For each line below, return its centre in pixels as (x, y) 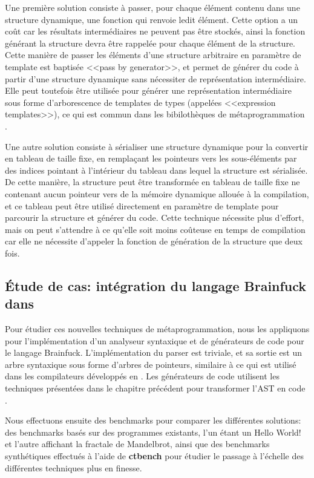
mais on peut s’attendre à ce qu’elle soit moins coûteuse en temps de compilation (155, 229)
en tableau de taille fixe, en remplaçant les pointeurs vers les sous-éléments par (151, 158)
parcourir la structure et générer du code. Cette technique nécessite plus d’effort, (155, 218)
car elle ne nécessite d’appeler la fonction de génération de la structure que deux (154, 241)
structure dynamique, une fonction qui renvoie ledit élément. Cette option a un (151, 19)
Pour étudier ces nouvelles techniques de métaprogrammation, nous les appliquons (157, 329)
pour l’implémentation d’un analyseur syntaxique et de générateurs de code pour (155, 340)
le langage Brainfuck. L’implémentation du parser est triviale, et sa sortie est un (153, 352)
